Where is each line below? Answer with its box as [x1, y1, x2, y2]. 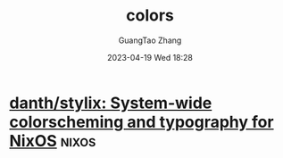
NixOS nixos [9, 130, 96, 151]
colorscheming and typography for [9, 112, 274, 132]
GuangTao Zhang [118, 35, 182, 46]
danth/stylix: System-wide [9, 93, 212, 112]
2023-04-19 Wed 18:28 [106, 52, 194, 62]
